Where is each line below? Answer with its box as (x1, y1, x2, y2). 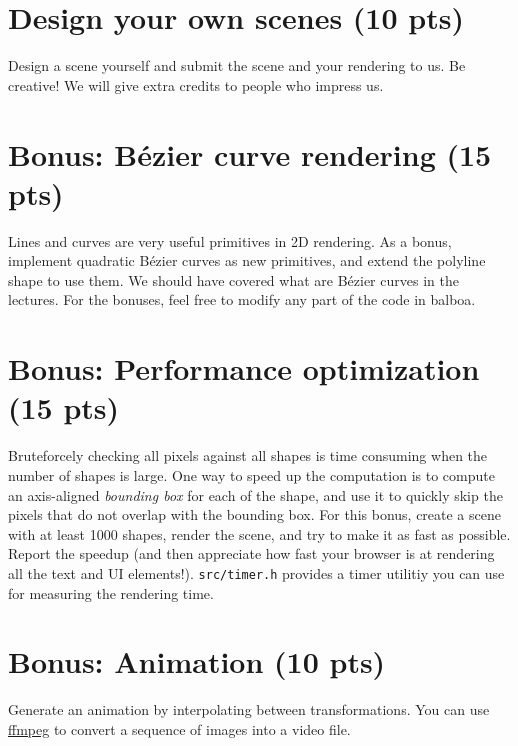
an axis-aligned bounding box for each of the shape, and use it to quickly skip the (8, 484, 503, 505)
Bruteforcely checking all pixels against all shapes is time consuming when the (8, 445, 488, 466)
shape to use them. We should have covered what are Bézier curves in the (8, 269, 459, 290)
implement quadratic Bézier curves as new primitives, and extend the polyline (8, 250, 486, 271)
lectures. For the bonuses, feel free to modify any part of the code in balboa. (8, 289, 476, 310)
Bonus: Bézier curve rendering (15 (8, 133, 492, 174)
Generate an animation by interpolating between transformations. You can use (8, 699, 490, 720)
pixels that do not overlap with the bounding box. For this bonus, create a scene (8, 504, 501, 525)
